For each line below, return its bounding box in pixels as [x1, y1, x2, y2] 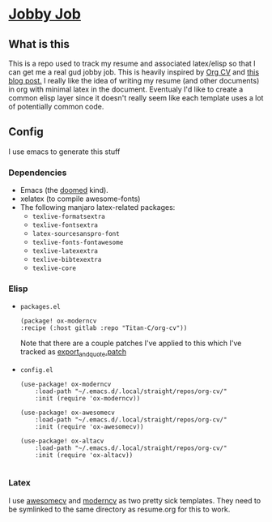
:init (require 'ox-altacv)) [35, 451, 134, 460]
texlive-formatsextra [32, 212, 105, 221]
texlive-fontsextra [32, 221, 99, 229]
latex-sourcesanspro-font [32, 230, 120, 238]
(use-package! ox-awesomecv [19, 409, 115, 417]
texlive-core [32, 264, 77, 272]
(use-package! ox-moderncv [19, 380, 112, 389]
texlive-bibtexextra [32, 256, 102, 264]
